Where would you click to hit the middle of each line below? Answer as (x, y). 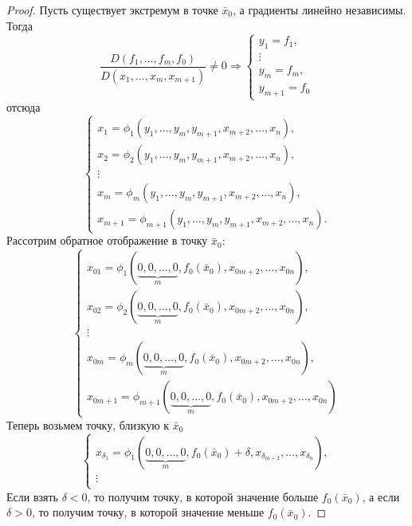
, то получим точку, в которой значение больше (203, 496)
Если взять (32, 496)
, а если (381, 496)
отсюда (24, 107)
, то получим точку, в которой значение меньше (148, 512)
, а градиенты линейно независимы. (319, 10)
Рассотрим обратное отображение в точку (107, 240)
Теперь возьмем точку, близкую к (88, 424)
